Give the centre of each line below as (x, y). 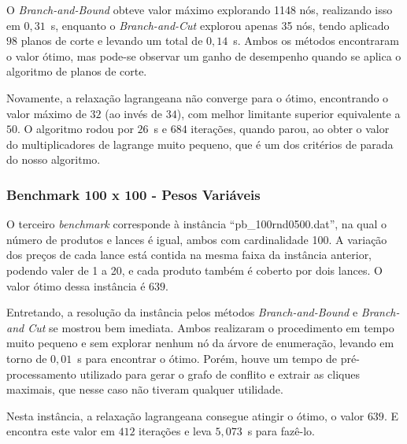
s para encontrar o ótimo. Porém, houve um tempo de (207, 358)
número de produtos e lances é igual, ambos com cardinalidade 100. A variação (197, 239)
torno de (27, 358)
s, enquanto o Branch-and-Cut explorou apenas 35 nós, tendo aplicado (220, 25)
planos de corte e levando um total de (112, 41)
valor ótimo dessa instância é (76, 285)
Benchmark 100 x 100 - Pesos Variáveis (133, 194)
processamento (41, 374)
